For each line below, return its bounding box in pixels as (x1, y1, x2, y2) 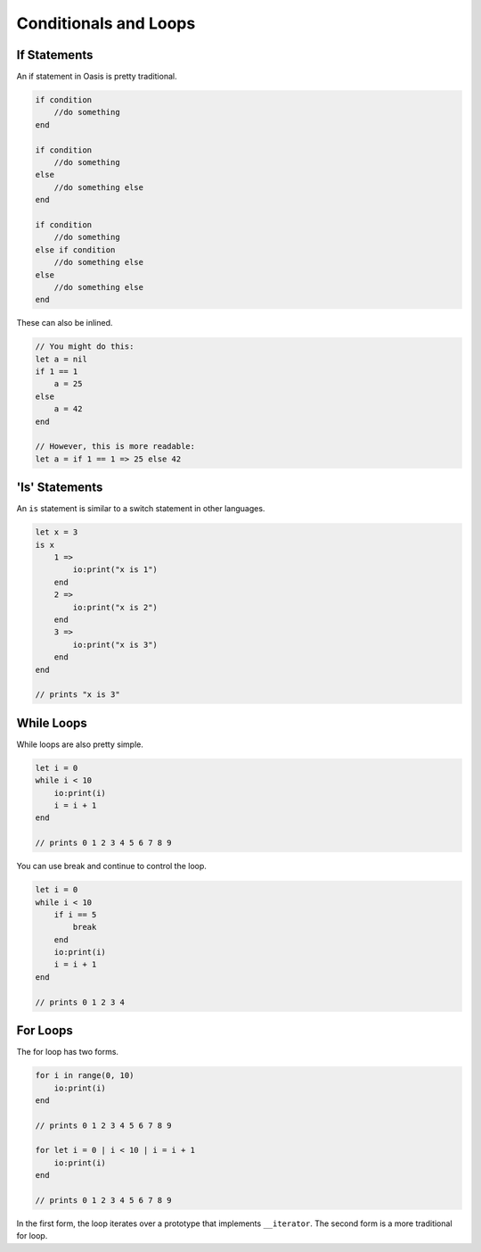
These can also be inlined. (16, 318, 113, 328)
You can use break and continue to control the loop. (16, 861, 207, 872)
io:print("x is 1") (72, 565, 158, 575)
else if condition (35, 245, 116, 254)
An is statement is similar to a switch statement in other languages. (16, 503, 265, 514)
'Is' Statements (16, 480, 103, 495)
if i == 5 (53, 909, 97, 919)
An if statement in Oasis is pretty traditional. (16, 71, 177, 82)
